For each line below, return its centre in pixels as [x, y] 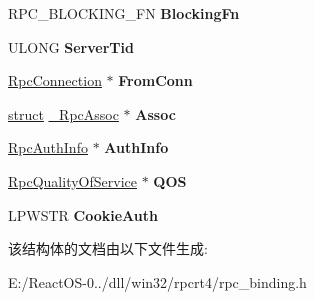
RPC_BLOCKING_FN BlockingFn [124, 13]
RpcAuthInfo [48, 147]
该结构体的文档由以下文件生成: [108, 248]
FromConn [155, 80]
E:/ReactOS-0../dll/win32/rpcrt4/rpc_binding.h [157, 281]
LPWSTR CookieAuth [83, 214]
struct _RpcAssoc [63, 113]
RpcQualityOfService [72, 180]
